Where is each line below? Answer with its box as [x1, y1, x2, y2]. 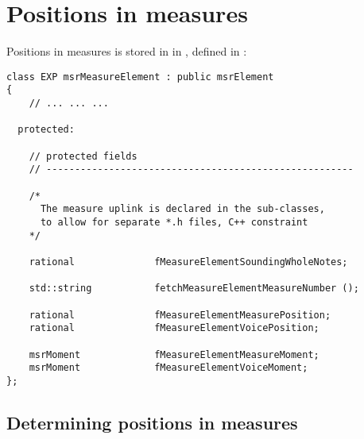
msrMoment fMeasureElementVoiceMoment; [29, 362, 308, 374]
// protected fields [29, 150, 137, 162]
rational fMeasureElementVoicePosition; [29, 322, 319, 334]
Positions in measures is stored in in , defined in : [6, 43, 247, 60]
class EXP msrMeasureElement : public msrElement [6, 71, 274, 83]
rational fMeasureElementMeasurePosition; [29, 309, 331, 321]
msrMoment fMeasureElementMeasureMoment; [29, 349, 319, 360]
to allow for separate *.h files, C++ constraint [40, 216, 308, 228]
